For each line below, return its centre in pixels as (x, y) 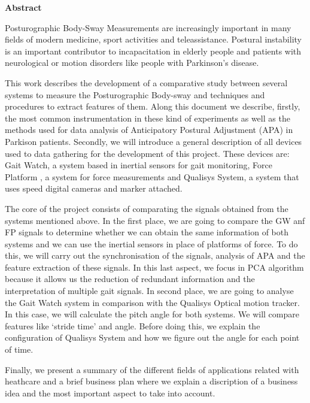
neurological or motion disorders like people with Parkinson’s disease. (132, 63)
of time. (19, 349)
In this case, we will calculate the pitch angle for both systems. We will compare (152, 314)
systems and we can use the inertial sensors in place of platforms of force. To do (151, 243)
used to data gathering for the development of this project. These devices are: (147, 153)
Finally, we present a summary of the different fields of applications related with (152, 369)
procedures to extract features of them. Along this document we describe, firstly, (153, 106)
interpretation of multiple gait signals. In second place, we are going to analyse (149, 291)
